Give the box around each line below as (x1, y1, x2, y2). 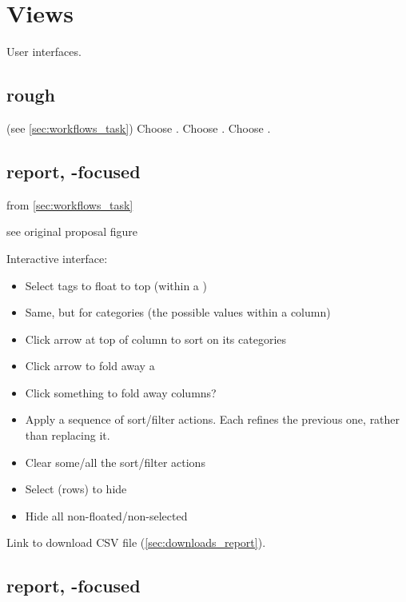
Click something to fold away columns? (25, 384, 217, 401)
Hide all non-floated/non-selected (25, 507, 188, 524)
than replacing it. (25, 427, 110, 444)
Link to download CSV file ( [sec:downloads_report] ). (6, 534, 266, 551)
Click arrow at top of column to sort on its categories (25, 330, 287, 347)
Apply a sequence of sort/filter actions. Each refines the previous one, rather (25, 411, 400, 428)
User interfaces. (6, 43, 82, 60)
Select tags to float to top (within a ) (25, 277, 207, 293)
